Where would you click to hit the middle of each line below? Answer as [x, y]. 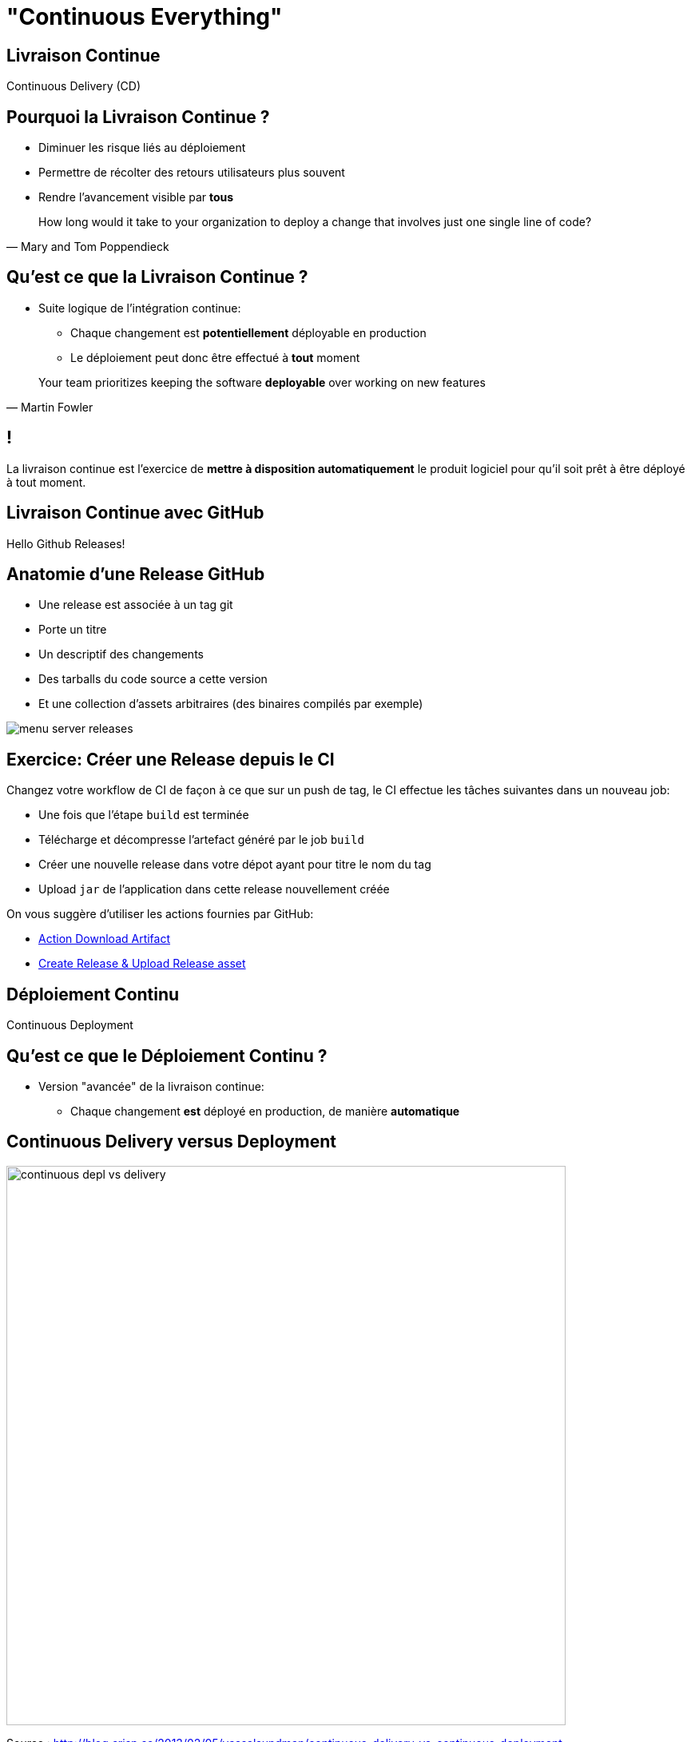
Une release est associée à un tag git [136, 605]
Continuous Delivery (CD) [74, 86]
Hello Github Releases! [66, 543]
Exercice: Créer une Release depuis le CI [171, 759]
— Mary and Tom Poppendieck [88, 247]
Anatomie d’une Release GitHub [136, 574]
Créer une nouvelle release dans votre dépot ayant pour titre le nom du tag [235, 865]
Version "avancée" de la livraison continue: [151, 1086]
